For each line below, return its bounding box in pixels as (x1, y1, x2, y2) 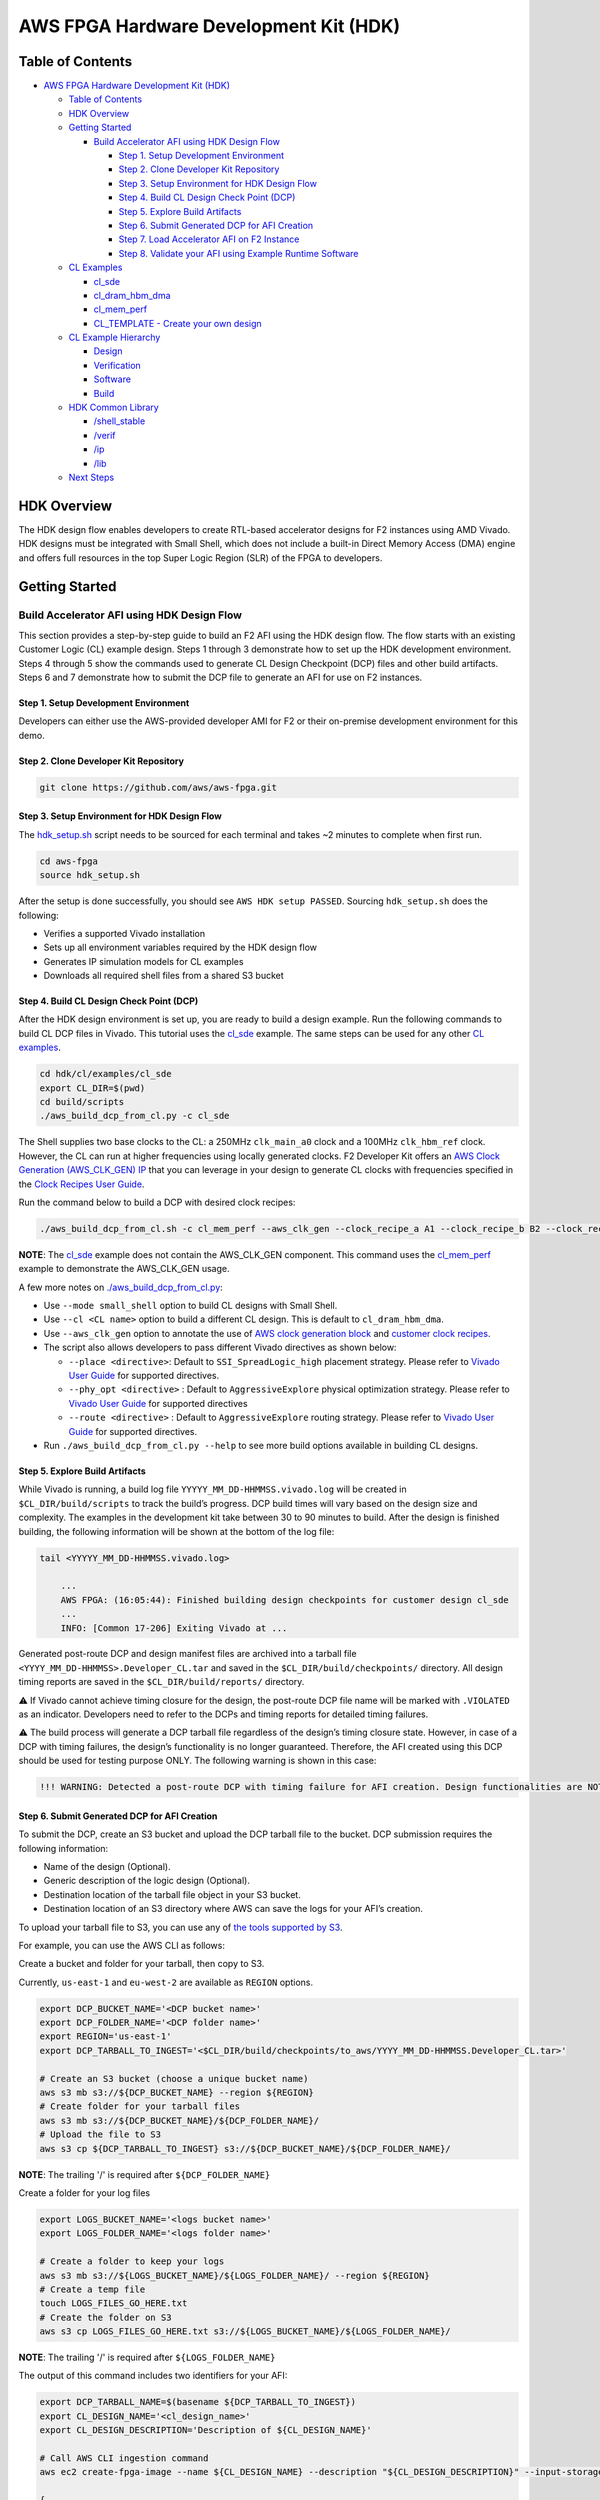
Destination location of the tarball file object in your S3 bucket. (43, 1888, 302, 1900)
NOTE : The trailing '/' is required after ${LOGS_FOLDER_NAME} (18, 2351, 276, 2364)
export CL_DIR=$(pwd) (39, 1082, 146, 1094)
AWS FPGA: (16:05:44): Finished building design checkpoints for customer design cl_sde (60, 1594, 509, 1605)
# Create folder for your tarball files (39, 2101, 240, 2112)
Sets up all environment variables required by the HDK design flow (43, 941, 318, 954)
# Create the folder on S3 (39, 2311, 172, 2323)
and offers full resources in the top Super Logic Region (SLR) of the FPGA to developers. (18, 551, 383, 564)
